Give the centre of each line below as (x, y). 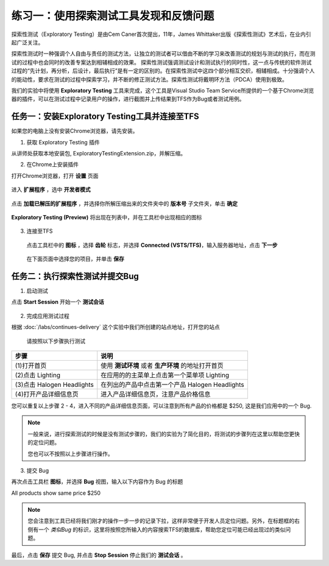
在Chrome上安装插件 (53, 164)
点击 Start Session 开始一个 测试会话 (58, 302)
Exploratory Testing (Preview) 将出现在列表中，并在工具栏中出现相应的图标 (107, 217)
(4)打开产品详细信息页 (47, 394)
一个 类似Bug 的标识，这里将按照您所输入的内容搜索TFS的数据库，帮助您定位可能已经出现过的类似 (162, 529)
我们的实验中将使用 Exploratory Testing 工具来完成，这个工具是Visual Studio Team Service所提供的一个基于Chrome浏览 (163, 90)
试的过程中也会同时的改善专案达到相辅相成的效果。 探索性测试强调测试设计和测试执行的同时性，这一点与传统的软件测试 (161, 62)
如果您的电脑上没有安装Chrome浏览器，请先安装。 (75, 131)
